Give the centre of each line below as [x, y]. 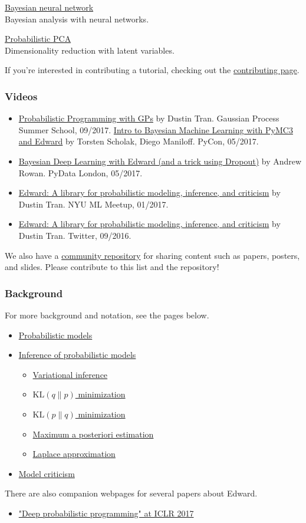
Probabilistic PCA [38, 39]
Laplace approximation [74, 454]
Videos [21, 96]
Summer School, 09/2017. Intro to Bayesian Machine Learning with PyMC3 [156, 129]
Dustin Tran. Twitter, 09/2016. [75, 235]
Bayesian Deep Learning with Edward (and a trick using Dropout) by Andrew [160, 161]
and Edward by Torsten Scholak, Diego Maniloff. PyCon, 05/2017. [139, 141]
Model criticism [47, 473]
